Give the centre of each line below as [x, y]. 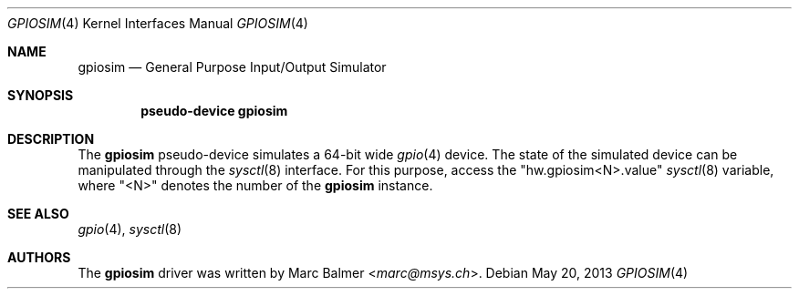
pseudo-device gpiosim [214, 111]
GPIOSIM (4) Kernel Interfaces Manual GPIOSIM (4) [158, 23]
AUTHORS [39, 257]
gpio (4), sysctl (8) [130, 229]
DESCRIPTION [51, 139]
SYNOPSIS [41, 95]
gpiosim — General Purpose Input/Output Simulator [232, 67]
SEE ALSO [38, 214]
